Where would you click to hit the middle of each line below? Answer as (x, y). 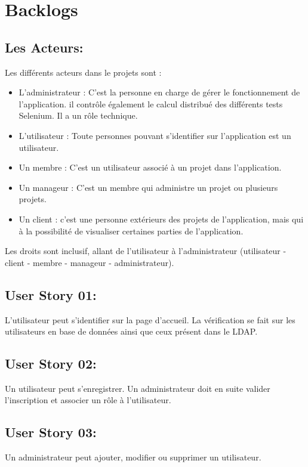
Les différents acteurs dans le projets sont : (83, 72)
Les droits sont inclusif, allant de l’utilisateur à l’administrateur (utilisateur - (146, 251)
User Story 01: (51, 294)
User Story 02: (51, 364)
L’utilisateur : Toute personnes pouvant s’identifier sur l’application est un (155, 135)
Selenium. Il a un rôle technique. (78, 115)
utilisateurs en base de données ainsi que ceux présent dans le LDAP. (131, 331)
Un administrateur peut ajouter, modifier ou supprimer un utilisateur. (133, 457)
